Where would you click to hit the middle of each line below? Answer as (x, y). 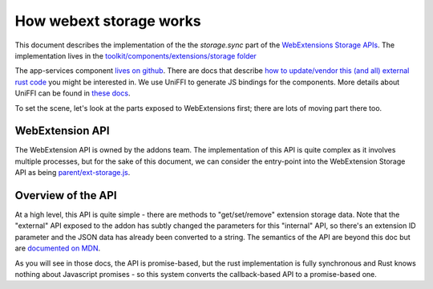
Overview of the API (66, 195)
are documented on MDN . (58, 248)
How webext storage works (108, 21)
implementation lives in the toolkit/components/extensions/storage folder (136, 55)
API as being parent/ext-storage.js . (73, 173)
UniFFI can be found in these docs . (73, 93)
